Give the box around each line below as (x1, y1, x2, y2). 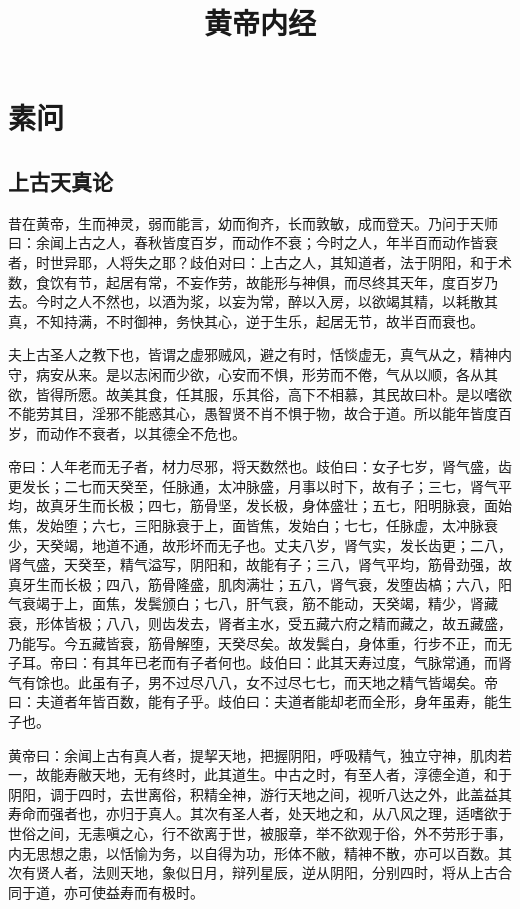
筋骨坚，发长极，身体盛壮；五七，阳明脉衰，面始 (189, 495, 512, 516)
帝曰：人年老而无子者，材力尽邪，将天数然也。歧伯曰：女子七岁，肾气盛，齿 (8, 456, 512, 477)
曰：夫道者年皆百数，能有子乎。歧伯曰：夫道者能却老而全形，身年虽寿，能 (8, 691, 498, 712)
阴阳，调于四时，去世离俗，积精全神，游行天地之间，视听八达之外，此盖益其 (8, 783, 512, 804)
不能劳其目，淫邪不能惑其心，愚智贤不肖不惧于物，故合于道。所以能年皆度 (8, 403, 498, 424)
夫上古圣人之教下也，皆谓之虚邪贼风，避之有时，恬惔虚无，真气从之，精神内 (8, 344, 512, 365)
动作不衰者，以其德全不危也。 (49, 422, 246, 443)
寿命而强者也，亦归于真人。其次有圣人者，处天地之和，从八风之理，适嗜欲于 (8, 803, 512, 824)
